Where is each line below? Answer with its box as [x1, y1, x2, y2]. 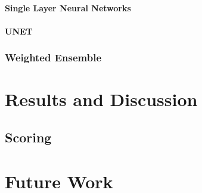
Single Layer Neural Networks [5, 1, 131, 14]
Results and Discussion [5, 87, 198, 111]
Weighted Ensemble [5, 50, 102, 65]
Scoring [5, 127, 52, 146]
